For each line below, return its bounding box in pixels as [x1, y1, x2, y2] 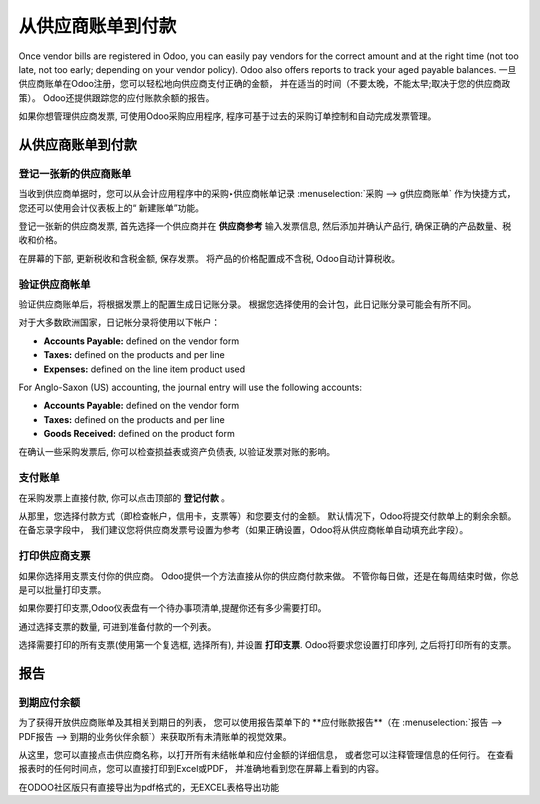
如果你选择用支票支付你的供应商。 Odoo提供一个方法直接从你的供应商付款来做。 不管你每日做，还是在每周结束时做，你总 [18, 570, 519, 582]
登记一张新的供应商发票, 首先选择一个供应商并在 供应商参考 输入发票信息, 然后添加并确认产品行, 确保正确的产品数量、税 [18, 220, 512, 232]
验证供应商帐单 [18, 277, 91, 291]
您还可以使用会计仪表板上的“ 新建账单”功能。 [18, 201, 205, 214]
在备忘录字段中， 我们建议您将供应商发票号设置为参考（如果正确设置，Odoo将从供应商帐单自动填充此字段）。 [18, 524, 469, 536]
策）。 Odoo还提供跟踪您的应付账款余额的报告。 [18, 91, 215, 104]
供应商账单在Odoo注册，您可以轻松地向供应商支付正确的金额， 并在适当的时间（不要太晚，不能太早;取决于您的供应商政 [18, 78, 511, 90]
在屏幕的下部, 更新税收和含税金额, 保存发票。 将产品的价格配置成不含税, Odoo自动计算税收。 [18, 252, 400, 264]
